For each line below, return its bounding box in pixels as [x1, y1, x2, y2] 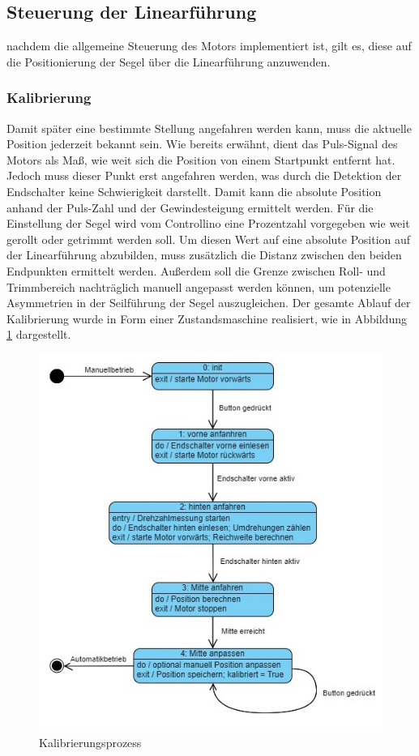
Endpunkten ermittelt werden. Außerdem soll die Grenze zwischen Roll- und [6, 262, 386, 279]
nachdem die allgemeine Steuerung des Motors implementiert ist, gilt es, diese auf [6, 37, 412, 54]
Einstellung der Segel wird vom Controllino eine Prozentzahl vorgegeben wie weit [6, 215, 410, 232]
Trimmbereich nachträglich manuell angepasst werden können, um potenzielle [6, 278, 391, 295]
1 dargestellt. [6, 326, 71, 343]
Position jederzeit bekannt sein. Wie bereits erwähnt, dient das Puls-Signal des [6, 135, 398, 152]
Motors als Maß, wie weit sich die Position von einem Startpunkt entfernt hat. [6, 151, 395, 168]
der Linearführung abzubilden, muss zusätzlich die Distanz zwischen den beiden [6, 246, 402, 263]
